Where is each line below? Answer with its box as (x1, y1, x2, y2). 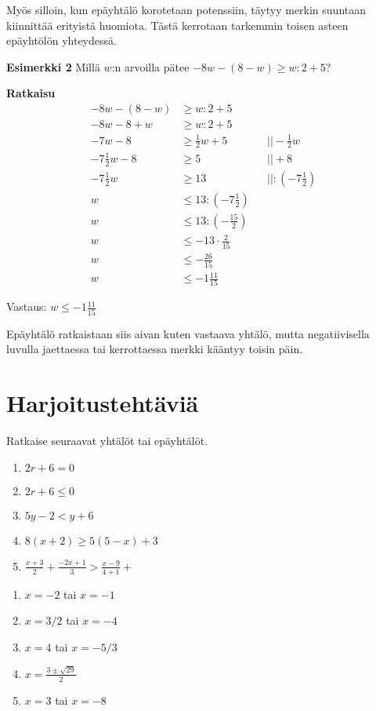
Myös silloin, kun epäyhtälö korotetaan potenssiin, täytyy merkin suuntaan (6, 2, 367, 17)
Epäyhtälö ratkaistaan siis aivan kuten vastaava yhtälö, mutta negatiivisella (6, 325, 370, 341)
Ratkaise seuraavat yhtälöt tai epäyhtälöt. (6, 432, 208, 449)
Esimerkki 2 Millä (6, 58, 100, 75)
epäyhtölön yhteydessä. (6, 32, 117, 49)
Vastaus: (6, 298, 47, 315)
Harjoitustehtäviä (6, 387, 199, 419)
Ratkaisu (6, 85, 56, 101)
